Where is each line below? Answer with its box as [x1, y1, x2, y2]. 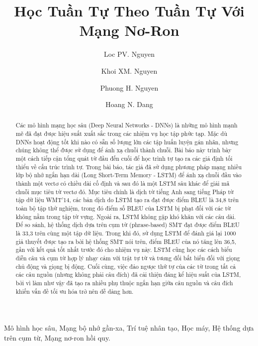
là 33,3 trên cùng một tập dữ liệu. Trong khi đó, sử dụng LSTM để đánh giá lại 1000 [15, 229, 236, 237]
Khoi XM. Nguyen [101, 65, 158, 76]
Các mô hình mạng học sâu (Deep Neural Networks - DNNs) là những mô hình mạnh [15, 121, 238, 129]
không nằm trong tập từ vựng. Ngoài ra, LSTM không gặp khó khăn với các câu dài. [15, 212, 236, 221]
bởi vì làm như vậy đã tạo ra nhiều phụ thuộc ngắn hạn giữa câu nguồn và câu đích [15, 278, 233, 287]
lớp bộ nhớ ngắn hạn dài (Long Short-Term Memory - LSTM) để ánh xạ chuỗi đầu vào [15, 171, 242, 179]
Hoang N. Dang [105, 99, 153, 110]
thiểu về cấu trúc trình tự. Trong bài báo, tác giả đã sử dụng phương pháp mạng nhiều [15, 162, 242, 171]
